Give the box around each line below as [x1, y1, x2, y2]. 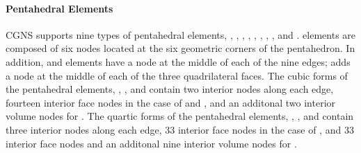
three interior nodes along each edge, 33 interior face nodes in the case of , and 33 [6, 122, 354, 136]
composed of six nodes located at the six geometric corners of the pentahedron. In [6, 41, 355, 55]
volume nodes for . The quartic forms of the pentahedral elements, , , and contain [6, 109, 354, 123]
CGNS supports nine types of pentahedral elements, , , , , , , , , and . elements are [6, 27, 356, 42]
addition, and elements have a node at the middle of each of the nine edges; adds [6, 54, 351, 69]
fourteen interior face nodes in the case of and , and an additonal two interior [6, 95, 336, 109]
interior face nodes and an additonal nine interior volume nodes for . [6, 136, 297, 150]
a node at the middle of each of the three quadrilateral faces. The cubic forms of [6, 68, 348, 82]
